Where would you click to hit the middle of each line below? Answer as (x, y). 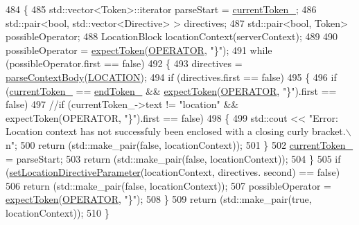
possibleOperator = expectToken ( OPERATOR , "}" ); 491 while (139, 49)
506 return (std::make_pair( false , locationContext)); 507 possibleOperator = (168, 185)
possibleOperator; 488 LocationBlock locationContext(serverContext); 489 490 (172, 36)
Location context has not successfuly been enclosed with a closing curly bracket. (176, 131)
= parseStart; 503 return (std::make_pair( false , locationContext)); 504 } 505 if (173, 158)
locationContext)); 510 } (58, 212)
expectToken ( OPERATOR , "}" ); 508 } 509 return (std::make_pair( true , (159, 199)
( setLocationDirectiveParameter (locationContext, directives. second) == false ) (173, 172)
